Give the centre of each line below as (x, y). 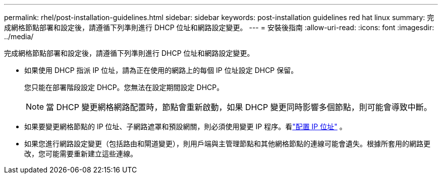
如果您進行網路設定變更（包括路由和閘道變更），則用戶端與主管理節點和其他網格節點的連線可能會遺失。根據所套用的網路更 (227, 144)
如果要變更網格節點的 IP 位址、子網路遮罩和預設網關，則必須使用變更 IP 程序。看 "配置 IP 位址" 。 (185, 126)
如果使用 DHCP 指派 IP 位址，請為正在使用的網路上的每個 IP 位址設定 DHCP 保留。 (161, 70)
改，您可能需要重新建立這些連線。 (81, 154)
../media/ (19, 36)
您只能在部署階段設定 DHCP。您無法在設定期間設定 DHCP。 (124, 87)
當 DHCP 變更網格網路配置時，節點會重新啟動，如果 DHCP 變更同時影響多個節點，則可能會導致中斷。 (239, 107)
